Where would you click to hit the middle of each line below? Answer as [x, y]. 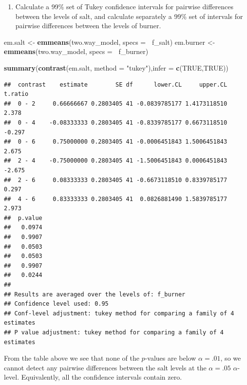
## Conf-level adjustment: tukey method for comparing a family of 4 [119, 313]
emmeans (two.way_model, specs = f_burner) [76, 51]
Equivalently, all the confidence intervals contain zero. [102, 377]
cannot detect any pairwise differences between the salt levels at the [105, 367]
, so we [231, 358]
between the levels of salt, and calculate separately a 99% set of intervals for [129, 16]
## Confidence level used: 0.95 [56, 304]
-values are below [171, 358]
